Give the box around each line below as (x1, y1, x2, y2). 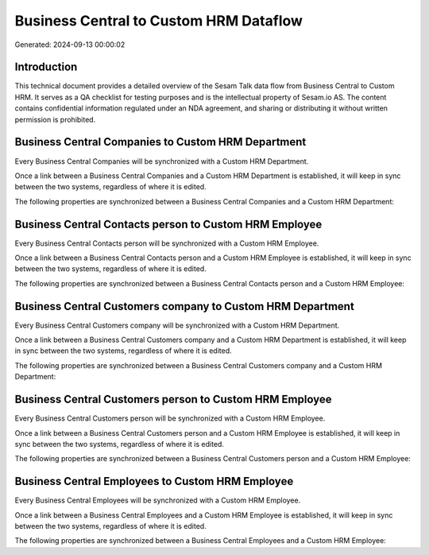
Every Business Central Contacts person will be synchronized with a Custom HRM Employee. (14, 239, 319, 248)
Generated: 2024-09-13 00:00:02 (14, 40, 126, 49)
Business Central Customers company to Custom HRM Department (14, 299, 355, 313)
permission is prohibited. (14, 114, 96, 124)
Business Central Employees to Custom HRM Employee (14, 475, 294, 488)
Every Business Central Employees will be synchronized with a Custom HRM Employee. (14, 495, 301, 505)
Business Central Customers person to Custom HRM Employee (14, 393, 332, 406)
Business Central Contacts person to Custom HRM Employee (14, 217, 323, 231)
